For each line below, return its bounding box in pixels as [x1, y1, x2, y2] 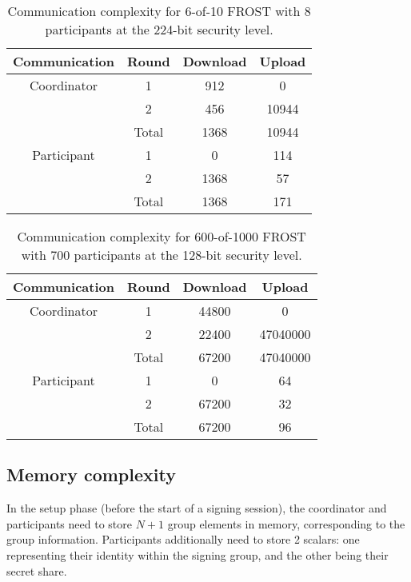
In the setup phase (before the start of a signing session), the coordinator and [6, 500, 387, 516]
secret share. [6, 562, 67, 579]
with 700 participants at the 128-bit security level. [21, 245, 302, 264]
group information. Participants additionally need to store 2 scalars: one [6, 531, 360, 548]
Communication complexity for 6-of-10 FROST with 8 [7, 2, 311, 20]
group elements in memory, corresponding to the [167, 515, 405, 532]
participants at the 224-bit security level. [45, 20, 273, 38]
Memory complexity [6, 462, 176, 487]
